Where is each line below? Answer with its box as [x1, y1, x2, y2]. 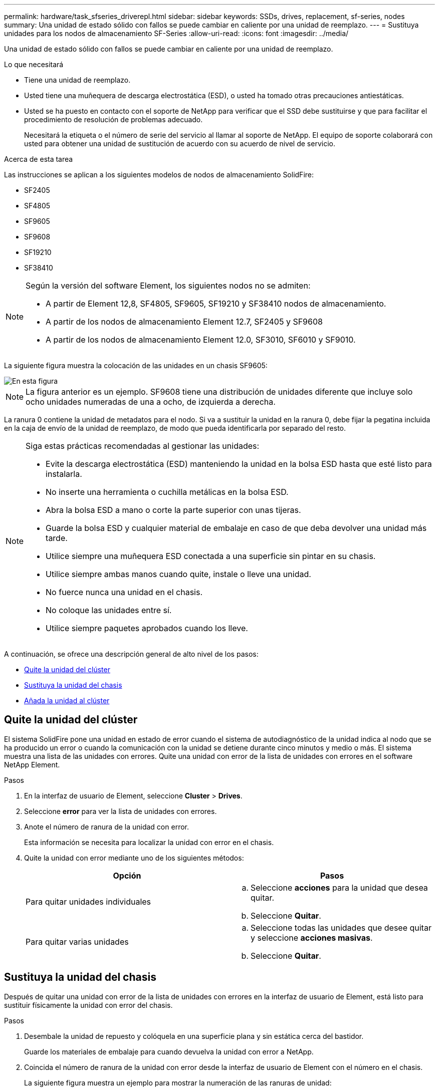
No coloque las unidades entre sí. [46, 605, 172, 615]
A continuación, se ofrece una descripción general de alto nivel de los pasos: [4, 650, 259, 658]
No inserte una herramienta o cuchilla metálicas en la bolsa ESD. [46, 487, 289, 497]
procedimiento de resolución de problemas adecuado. [24, 115, 203, 124]
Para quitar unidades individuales [26, 896, 151, 907]
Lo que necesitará [4, 60, 64, 69]
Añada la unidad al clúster [24, 696, 110, 705]
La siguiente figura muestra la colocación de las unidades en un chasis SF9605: [4, 361, 268, 370]
